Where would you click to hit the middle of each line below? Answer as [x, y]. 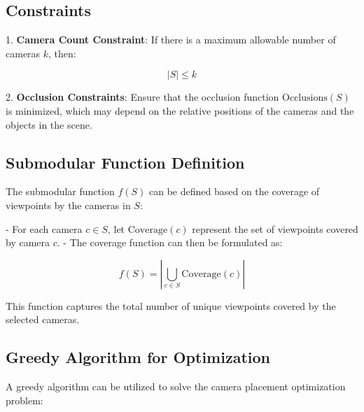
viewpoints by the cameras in [68, 205]
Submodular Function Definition [125, 162]
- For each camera [44, 228]
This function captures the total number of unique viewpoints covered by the [171, 305]
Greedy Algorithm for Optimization [138, 357]
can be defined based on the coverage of [234, 191]
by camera [28, 242]
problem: [24, 400]
